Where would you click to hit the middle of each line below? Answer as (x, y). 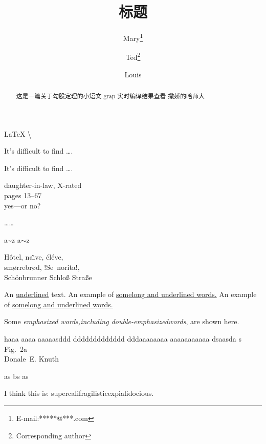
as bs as (16, 376)
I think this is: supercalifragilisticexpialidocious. (79, 393)
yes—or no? (23, 205)
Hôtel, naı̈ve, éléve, (34, 257)
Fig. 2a (16, 348)
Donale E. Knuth (31, 359)
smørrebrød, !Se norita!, (42, 267)
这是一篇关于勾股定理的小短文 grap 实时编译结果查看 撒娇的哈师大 (110, 96)
